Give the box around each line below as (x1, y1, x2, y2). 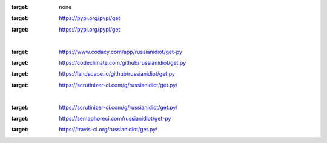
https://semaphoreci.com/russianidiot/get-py (59, 115, 171, 122)
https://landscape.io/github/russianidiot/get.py (59, 70, 176, 78)
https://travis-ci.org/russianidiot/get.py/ (59, 126, 157, 133)
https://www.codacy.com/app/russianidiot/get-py (59, 48, 183, 55)
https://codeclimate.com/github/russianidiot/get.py (59, 59, 187, 66)
